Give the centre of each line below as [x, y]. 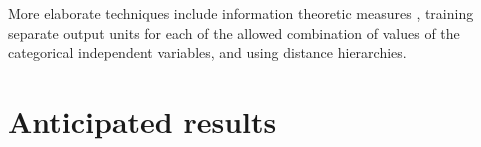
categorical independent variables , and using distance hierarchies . [207, 52]
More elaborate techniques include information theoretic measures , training [241, 13]
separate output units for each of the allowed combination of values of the [234, 32]
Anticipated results [142, 120]
